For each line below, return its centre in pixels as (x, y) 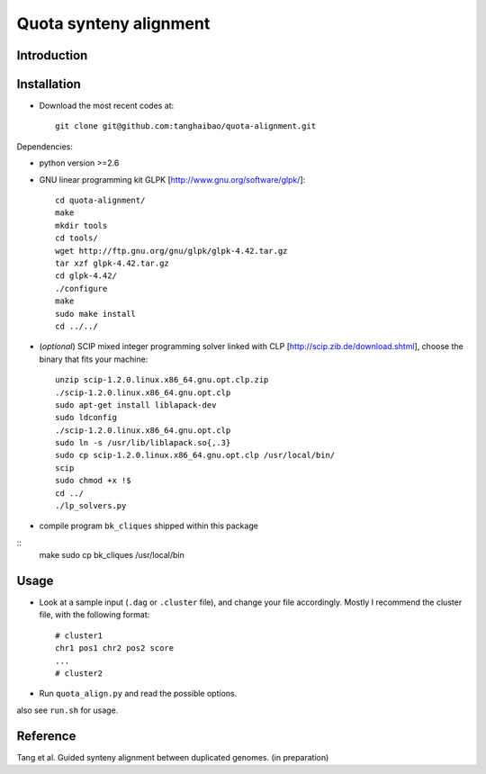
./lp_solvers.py (91, 506)
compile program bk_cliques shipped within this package (148, 526)
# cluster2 (79, 674)
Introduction (52, 55)
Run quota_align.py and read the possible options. (138, 694)
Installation (49, 84)
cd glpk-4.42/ (86, 276)
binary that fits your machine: (94, 359)
